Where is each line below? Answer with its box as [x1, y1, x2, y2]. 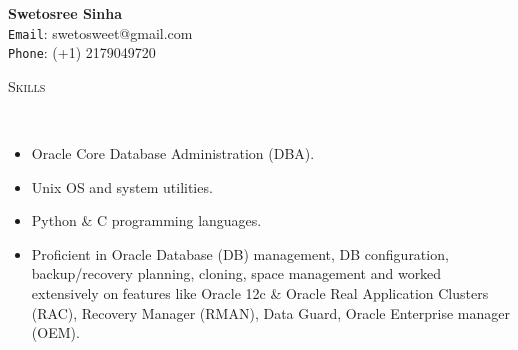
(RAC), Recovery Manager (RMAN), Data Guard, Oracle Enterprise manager [31, 302, 510, 323]
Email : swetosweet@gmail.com [8, 22, 193, 43]
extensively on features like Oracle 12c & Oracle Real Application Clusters [31, 283, 489, 304]
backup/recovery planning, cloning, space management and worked [31, 263, 442, 284]
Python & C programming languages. [31, 210, 262, 231]
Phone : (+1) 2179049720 [8, 42, 156, 63]
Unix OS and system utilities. [31, 176, 213, 197]
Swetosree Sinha [8, 3, 123, 23]
